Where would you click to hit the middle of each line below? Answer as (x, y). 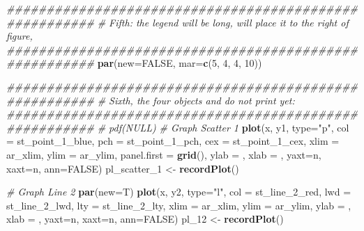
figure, (20, 36)
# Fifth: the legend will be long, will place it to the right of (223, 22)
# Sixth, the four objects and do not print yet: (196, 100)
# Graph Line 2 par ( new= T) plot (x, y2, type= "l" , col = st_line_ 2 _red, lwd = (179, 192)
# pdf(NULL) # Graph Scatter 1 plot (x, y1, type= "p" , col (223, 127)
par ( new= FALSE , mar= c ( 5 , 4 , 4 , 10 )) (180, 63)
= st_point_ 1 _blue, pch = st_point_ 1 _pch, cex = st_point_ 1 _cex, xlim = (173, 141)
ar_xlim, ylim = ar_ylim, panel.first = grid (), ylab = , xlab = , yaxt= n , (164, 154)
